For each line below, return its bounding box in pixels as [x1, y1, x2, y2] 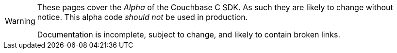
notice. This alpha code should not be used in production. [37, 12, 248, 22]
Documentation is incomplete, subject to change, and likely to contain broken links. [37, 30, 341, 39]
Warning [5, 16, 35, 26]
